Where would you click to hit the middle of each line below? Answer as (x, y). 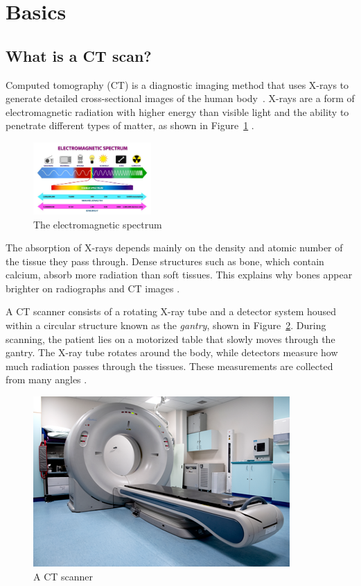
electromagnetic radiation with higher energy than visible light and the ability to (177, 111)
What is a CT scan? (79, 55)
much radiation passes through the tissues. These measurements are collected (169, 366)
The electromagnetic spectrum (98, 224)
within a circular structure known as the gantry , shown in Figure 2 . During (166, 325)
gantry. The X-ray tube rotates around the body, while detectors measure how (172, 352)
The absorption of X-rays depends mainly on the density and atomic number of (174, 248)
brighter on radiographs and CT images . (93, 288)
